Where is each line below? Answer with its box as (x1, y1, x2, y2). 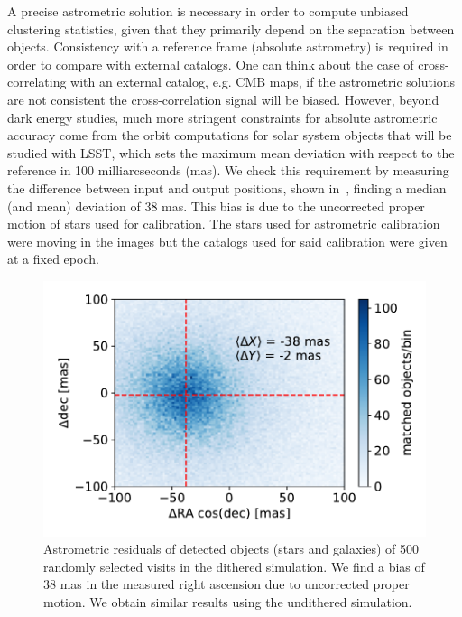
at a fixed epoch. (7, 249, 99, 268)
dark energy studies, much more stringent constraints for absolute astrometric (7, 108, 438, 126)
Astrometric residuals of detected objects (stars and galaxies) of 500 (43, 539, 419, 558)
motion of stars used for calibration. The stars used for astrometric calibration (7, 214, 440, 233)
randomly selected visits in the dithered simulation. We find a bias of (43, 556, 425, 575)
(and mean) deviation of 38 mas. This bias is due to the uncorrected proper (7, 196, 425, 215)
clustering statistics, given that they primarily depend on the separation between (7, 19, 455, 38)
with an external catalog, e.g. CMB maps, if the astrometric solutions (70, 72, 456, 91)
